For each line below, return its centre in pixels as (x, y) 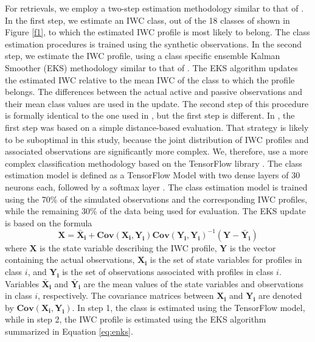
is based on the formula (49, 222)
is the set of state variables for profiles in (226, 260)
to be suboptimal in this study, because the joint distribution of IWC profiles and (157, 139)
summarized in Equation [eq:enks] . (69, 331)
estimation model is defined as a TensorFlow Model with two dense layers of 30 (153, 175)
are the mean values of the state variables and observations (193, 283)
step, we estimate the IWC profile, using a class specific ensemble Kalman (143, 56)
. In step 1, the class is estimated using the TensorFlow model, (189, 307)
